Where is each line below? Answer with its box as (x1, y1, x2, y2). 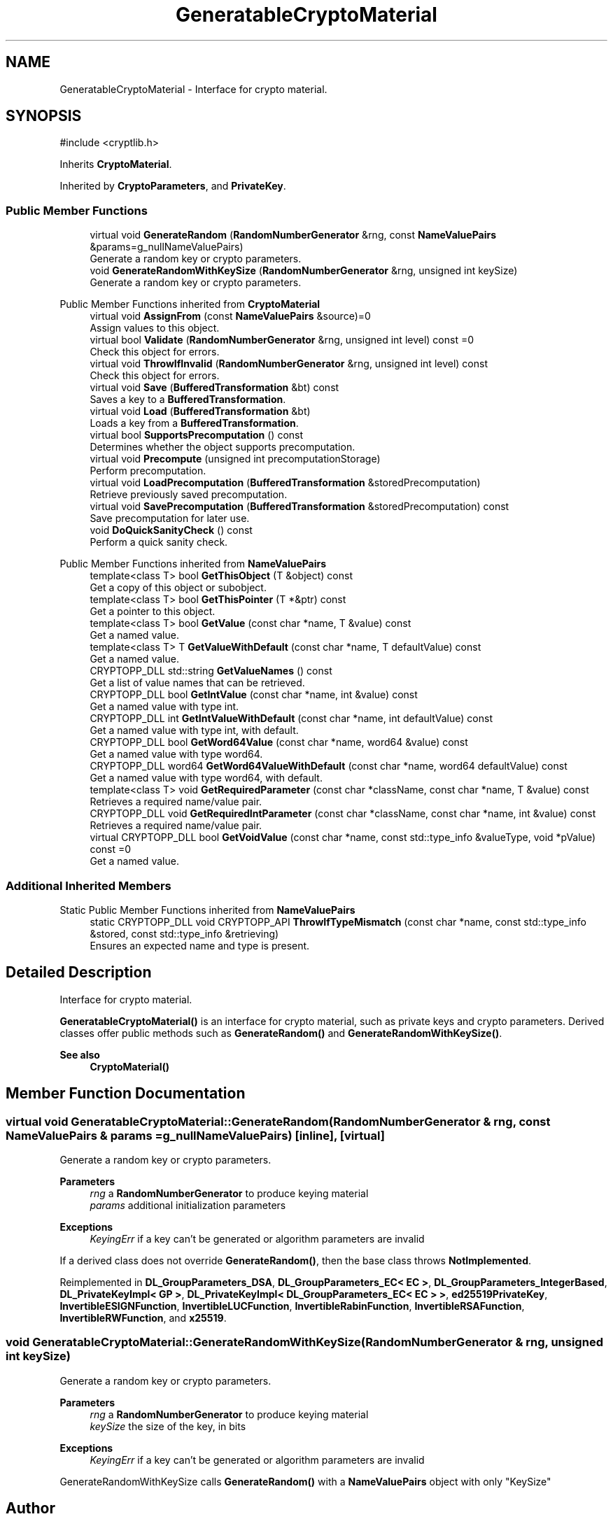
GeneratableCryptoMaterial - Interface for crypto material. (59, 83, 327, 95)
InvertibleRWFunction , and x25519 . (59, 1312, 227, 1324)
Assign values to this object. (90, 322, 220, 334)
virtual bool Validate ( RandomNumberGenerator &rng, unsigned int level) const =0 (90, 334, 474, 346)
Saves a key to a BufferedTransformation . (90, 393, 286, 406)
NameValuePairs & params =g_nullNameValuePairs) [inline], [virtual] (6, 1128, 385, 1143)
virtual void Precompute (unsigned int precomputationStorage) (90, 453, 381, 465)
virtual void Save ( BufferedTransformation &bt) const (90, 381, 339, 394)
